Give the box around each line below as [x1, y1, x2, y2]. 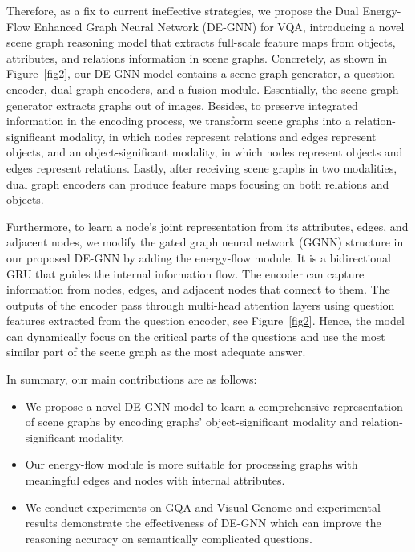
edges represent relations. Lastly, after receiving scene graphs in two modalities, [6, 159, 397, 176]
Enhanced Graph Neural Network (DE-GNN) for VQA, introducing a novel [34, 18, 405, 34]
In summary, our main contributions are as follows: [6, 371, 257, 388]
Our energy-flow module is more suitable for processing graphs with [25, 456, 358, 473]
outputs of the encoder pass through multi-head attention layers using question [6, 296, 395, 313]
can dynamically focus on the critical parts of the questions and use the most [6, 327, 385, 344]
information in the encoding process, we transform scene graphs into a [6, 112, 351, 129]
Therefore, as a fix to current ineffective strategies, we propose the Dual [6, 2, 359, 18]
